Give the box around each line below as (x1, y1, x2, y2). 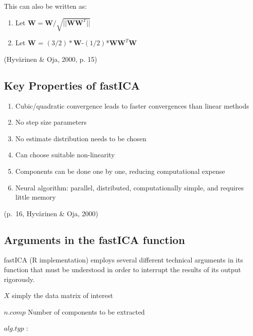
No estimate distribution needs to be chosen (15, 133, 146, 143)
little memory (15, 192, 56, 202)
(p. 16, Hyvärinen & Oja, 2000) (4, 208, 98, 218)
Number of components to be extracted (28, 306, 145, 317)
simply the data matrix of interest (12, 290, 113, 300)
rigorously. (4, 274, 35, 284)
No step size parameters (15, 117, 87, 127)
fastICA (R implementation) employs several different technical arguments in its (4, 255, 243, 265)
